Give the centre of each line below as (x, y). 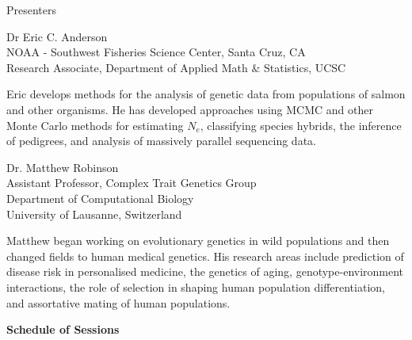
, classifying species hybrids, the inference (301, 125)
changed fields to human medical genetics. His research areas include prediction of (205, 256)
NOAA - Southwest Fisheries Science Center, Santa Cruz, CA (156, 52)
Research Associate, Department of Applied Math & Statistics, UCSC (176, 67)
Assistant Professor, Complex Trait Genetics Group (132, 183)
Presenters (32, 10)
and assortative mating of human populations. (118, 302)
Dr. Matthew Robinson (63, 167)
